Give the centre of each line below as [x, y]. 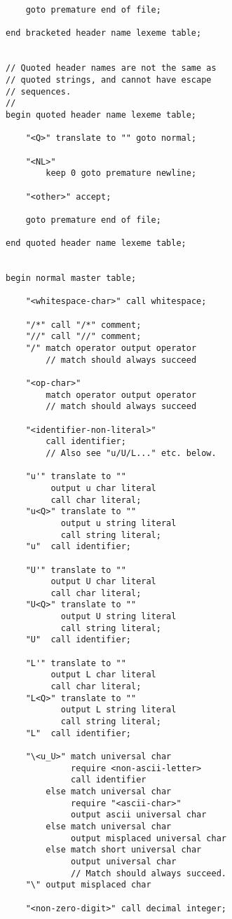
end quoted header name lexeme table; [96, 243]
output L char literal [103, 675]
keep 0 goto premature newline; [121, 173]
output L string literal [118, 710]
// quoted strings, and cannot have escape [109, 80]
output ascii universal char [139, 815]
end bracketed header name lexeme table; [104, 33]
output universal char [124, 861]
